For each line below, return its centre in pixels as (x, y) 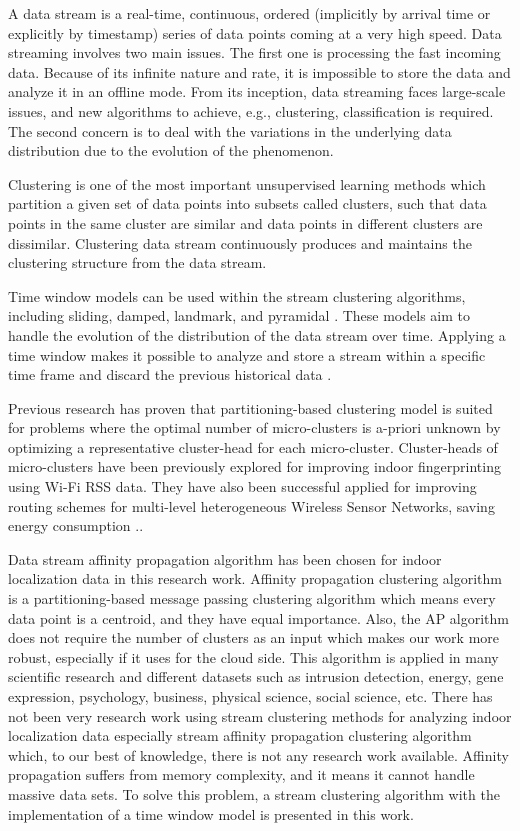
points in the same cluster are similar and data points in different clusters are (245, 222)
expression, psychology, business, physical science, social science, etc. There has (250, 696)
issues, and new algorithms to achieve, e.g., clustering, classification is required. (251, 110)
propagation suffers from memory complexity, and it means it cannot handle (241, 774)
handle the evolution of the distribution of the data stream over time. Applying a (257, 334)
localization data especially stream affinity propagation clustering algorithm (240, 735)
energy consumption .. (76, 525)
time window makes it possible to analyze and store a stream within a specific (247, 354)
